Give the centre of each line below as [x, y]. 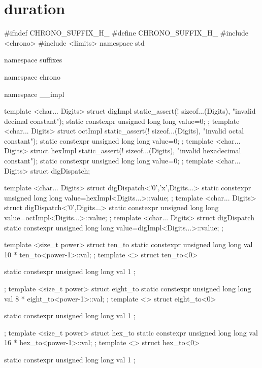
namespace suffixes [33, 60]
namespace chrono [32, 76]
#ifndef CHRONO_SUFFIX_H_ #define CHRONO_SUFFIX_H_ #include [126, 33]
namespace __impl [34, 94]
